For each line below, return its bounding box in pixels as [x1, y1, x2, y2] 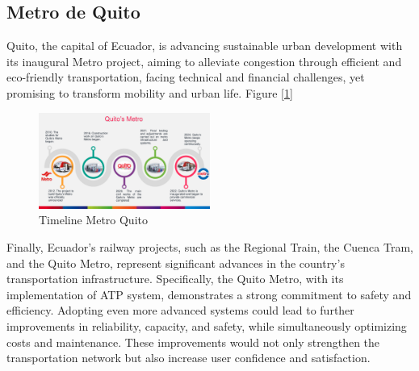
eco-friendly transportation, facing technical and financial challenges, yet [6, 69, 365, 85]
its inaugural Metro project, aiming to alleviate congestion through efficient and [6, 52, 402, 69]
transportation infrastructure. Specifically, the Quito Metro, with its [6, 270, 344, 287]
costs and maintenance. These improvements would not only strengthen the [6, 333, 380, 350]
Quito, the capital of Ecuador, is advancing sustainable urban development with [6, 37, 403, 54]
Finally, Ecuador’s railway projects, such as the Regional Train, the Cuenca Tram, [6, 239, 413, 256]
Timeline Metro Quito [39, 211, 148, 228]
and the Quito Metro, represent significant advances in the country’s [6, 254, 345, 271]
